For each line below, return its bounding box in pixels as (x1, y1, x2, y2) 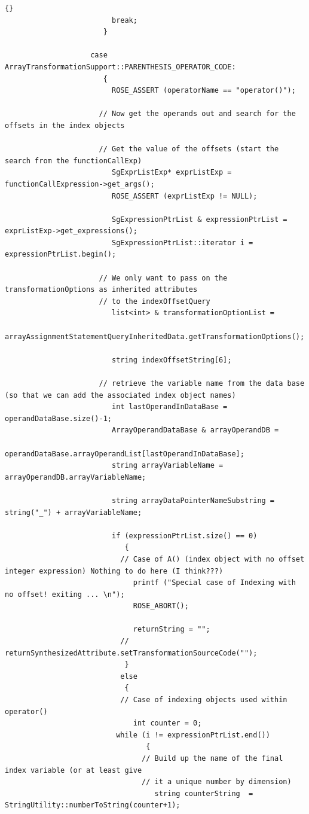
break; (111, 16, 137, 25)
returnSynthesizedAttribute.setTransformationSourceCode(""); (5, 648, 258, 657)
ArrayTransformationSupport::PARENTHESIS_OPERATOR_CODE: (5, 62, 236, 71)
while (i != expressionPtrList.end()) (116, 730, 270, 739)
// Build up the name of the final (142, 754, 283, 763)
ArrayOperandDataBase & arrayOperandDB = (111, 426, 279, 435)
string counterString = (154, 789, 253, 798)
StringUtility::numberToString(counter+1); (5, 801, 180, 810)
